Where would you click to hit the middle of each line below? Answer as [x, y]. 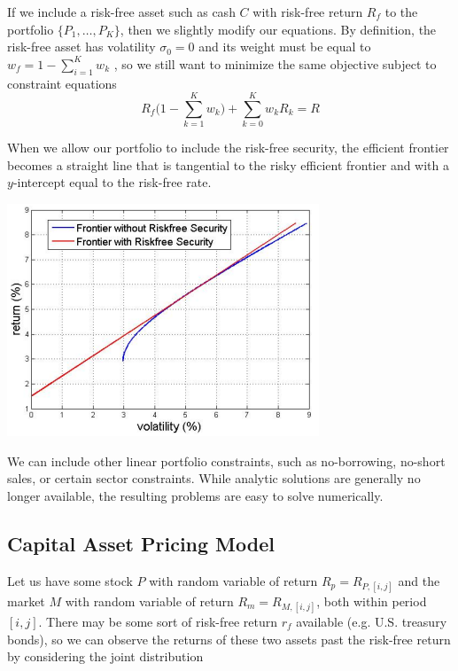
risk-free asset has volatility [82, 47]
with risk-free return [308, 12]
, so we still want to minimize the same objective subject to [275, 63]
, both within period [372, 601]
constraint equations [62, 83]
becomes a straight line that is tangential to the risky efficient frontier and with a [229, 164]
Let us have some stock [70, 580]
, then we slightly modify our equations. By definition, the [278, 29]
